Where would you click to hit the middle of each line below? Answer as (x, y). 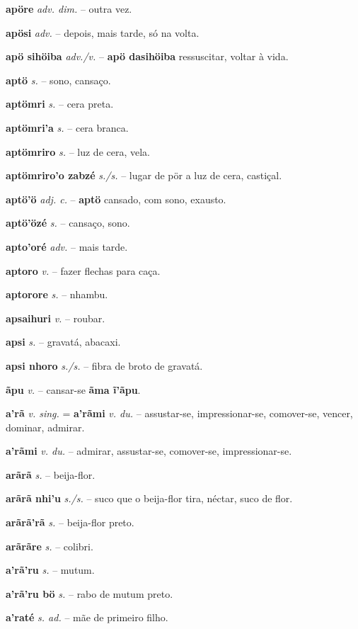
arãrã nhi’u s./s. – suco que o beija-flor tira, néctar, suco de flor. (149, 498)
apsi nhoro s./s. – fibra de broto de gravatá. (104, 365)
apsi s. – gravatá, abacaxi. (63, 342)
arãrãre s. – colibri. (50, 546)
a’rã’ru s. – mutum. (50, 570)
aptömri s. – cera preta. (60, 104)
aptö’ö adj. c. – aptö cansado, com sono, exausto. (116, 199)
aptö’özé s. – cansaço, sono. (68, 223)
